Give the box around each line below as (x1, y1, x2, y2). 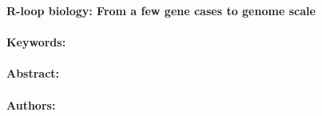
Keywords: (6, 34, 66, 50)
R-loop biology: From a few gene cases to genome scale (6, 2, 316, 18)
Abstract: (6, 65, 60, 82)
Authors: (6, 96, 56, 113)
